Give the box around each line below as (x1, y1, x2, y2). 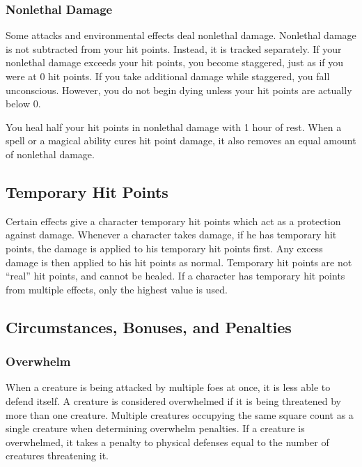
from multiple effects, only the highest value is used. (6, 282, 228, 296)
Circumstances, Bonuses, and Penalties (6, 316, 292, 337)
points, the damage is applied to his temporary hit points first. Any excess (6, 240, 323, 255)
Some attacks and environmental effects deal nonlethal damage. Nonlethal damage (6, 28, 356, 43)
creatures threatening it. (6, 448, 109, 463)
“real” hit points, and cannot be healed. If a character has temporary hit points (6, 268, 345, 283)
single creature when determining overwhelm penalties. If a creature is (6, 421, 305, 436)
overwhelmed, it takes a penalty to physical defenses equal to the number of (6, 434, 329, 449)
